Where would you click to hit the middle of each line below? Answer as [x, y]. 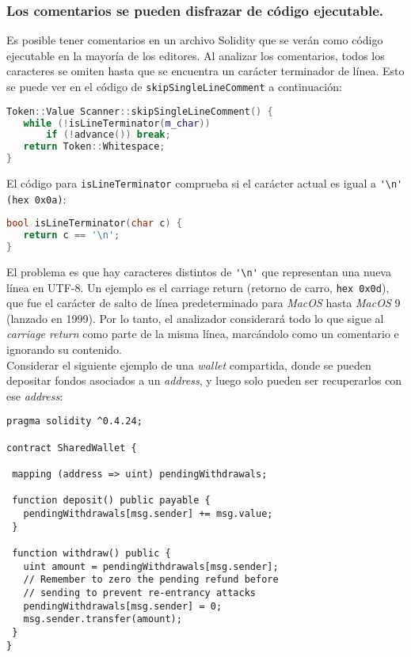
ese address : [35, 395]
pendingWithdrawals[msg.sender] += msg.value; [148, 514]
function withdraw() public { [91, 553]
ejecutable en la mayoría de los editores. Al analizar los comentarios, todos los [196, 55]
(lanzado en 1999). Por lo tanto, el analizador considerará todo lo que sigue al [195, 318]
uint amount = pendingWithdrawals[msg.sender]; [151, 566]
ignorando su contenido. [64, 349]
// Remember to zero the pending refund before [151, 580]
